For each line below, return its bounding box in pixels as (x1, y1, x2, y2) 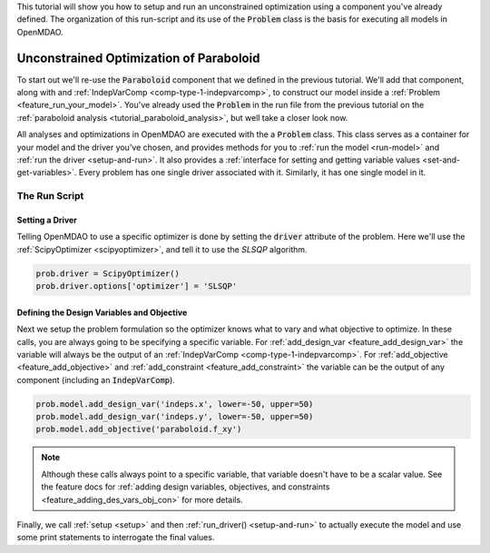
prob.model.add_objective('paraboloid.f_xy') (35, 424, 242, 435)
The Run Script (16, 190, 84, 202)
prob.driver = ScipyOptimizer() (35, 268, 181, 279)
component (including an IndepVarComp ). (16, 374, 176, 385)
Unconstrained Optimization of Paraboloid (16, 50, 260, 65)
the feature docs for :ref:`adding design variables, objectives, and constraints (41, 481, 330, 492)
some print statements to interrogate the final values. (16, 532, 215, 543)
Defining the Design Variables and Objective (16, 307, 188, 318)
